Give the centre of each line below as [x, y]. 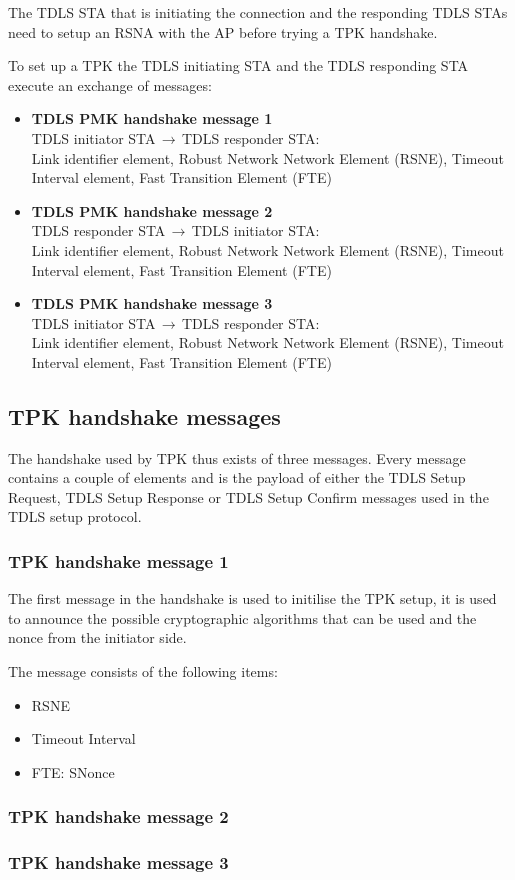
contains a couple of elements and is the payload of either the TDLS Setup [237, 477]
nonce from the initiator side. [97, 637]
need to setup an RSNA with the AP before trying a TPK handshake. [223, 31]
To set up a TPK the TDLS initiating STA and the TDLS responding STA [238, 65]
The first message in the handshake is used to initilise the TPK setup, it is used [252, 598]
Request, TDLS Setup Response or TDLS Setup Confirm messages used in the [248, 496]
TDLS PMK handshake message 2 [152, 210]
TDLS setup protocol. [75, 516]
